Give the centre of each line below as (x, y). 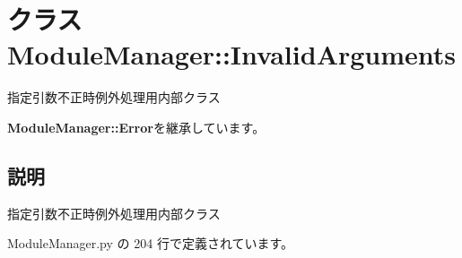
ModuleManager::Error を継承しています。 (136, 127)
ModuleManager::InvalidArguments (232, 54)
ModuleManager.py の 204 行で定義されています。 (151, 243)
